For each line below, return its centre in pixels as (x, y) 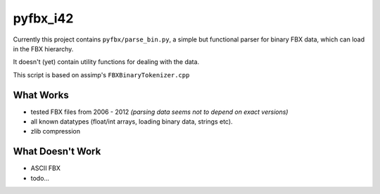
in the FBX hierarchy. (43, 48)
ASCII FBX (46, 168)
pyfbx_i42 (43, 18)
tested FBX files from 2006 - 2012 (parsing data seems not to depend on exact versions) (159, 112)
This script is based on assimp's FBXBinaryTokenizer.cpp (101, 75)
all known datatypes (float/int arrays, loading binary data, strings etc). (132, 122)
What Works (41, 95)
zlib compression (56, 131)
